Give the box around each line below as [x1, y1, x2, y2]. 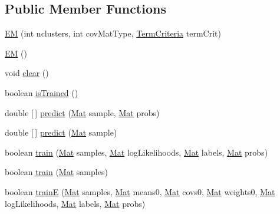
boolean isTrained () [5, 86, 78, 98]
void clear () [5, 67, 49, 79]
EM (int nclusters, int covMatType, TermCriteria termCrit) [5, 27, 221, 39]
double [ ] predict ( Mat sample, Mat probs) [5, 106, 160, 118]
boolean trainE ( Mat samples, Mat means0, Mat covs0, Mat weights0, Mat [5, 185, 275, 197]
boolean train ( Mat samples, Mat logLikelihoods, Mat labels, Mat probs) [5, 146, 268, 158]
